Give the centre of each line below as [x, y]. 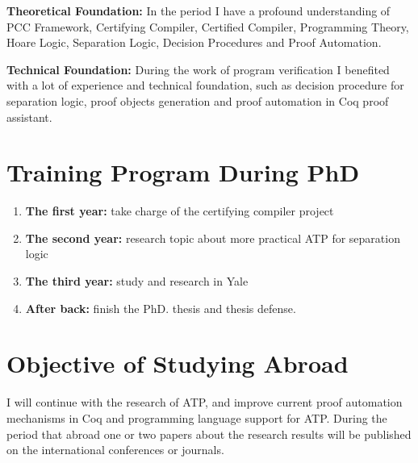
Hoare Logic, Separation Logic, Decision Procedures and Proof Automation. [194, 42]
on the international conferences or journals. [115, 450]
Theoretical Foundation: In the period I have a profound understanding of [199, 10]
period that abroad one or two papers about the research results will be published [209, 434]
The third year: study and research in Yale [137, 281]
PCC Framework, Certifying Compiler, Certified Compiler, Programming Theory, [208, 26]
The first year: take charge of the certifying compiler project [180, 211]
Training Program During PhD [183, 172]
